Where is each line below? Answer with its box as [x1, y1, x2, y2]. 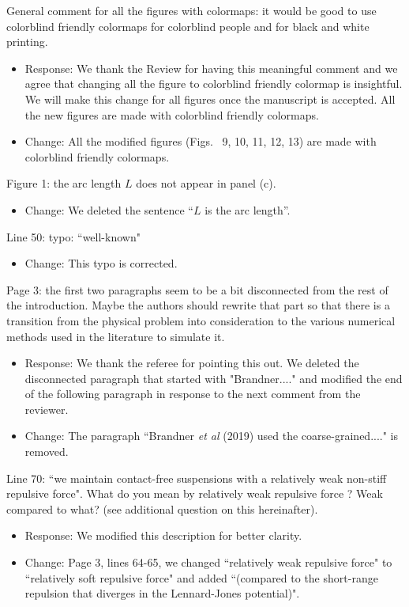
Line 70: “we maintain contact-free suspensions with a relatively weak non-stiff [6, 469, 387, 486]
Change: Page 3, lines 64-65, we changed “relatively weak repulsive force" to [24, 554, 392, 571]
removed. [24, 443, 69, 460]
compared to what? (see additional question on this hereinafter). [6, 500, 318, 517]
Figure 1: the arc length [6, 175, 122, 192]
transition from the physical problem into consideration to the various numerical [6, 312, 396, 328]
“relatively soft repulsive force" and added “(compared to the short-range [24, 569, 378, 586]
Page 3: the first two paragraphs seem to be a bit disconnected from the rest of [6, 281, 388, 298]
